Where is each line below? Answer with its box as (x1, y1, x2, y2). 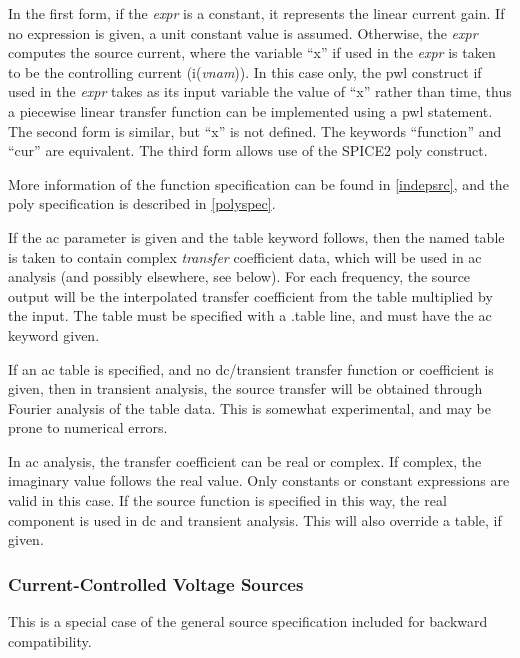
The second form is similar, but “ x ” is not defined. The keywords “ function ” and (8, 120, 502, 141)
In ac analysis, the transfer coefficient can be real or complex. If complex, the (8, 450, 482, 471)
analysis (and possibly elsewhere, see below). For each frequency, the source (8, 266, 471, 287)
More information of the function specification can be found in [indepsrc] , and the (8, 173, 509, 194)
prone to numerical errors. (8, 417, 168, 438)
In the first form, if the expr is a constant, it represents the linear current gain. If (8, 3, 505, 23)
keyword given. (8, 324, 100, 345)
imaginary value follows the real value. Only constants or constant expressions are (8, 470, 510, 491)
